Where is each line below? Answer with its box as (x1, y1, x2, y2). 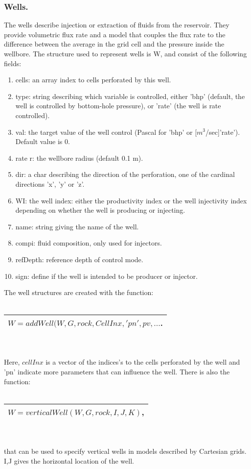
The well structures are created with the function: (4, 287, 154, 297)
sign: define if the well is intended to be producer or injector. (15, 271, 198, 281)
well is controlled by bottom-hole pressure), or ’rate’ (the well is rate (15, 100, 221, 111)
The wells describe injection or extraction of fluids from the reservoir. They (4, 20, 229, 30)
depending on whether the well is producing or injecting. (15, 205, 185, 215)
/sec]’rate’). (205, 126, 240, 137)
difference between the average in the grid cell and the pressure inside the (4, 39, 225, 49)
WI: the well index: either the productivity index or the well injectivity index (15, 195, 247, 205)
